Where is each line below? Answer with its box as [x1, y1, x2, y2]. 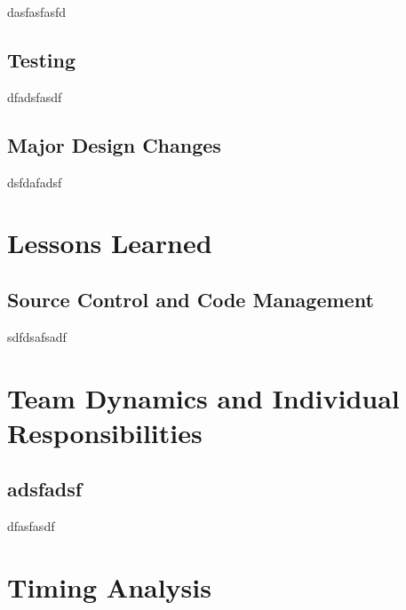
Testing [7, 45, 76, 73]
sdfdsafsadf [7, 327, 67, 345]
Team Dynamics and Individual [7, 379, 400, 416]
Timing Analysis [7, 568, 211, 605]
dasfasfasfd [7, 3, 66, 20]
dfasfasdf [7, 517, 55, 535]
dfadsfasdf [7, 87, 62, 106]
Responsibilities [7, 414, 203, 450]
